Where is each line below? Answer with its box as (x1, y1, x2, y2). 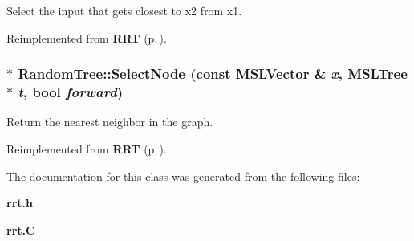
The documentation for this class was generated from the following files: (6, 167, 360, 184)
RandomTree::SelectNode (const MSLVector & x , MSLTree (18, 63, 408, 84)
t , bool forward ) (18, 82, 123, 102)
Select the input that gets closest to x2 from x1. (6, 2, 242, 18)
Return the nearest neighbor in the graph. (6, 113, 213, 130)
